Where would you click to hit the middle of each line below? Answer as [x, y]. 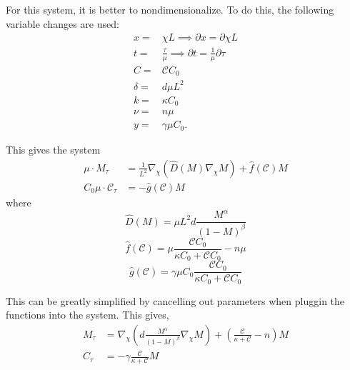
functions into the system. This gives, [87, 315]
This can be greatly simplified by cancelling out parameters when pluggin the [175, 300]
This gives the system [53, 150]
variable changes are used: [62, 23]
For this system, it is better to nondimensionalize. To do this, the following [170, 9]
